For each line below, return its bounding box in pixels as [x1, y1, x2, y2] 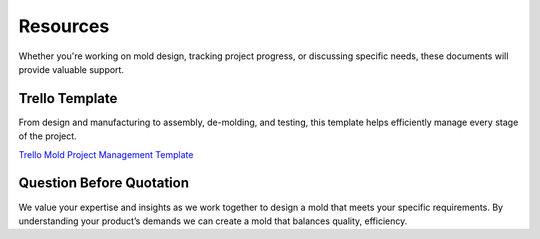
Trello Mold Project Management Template [18, 148, 194, 160]
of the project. [18, 130, 77, 142]
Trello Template [18, 90, 118, 107]
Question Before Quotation [18, 175, 190, 192]
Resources [18, 15, 110, 37]
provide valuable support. [18, 63, 125, 75]
